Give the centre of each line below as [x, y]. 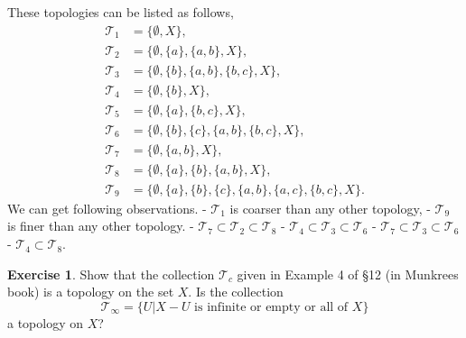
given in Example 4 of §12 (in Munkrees [348, 274]
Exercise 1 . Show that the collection [111, 274]
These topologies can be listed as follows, [121, 12]
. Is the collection [236, 292]
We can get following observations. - [107, 208]
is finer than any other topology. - [101, 226]
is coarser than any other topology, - [330, 208]
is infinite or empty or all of [271, 307]
